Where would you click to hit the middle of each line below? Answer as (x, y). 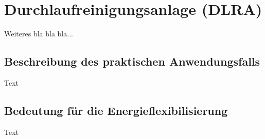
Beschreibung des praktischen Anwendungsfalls (132, 61)
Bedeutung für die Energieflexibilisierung (116, 110)
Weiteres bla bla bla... (39, 34)
